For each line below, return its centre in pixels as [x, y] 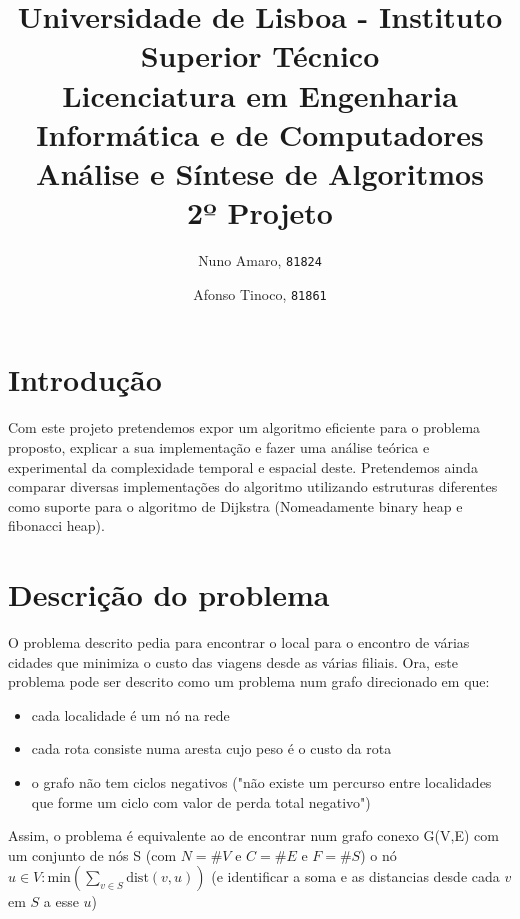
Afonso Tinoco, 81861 [260, 293]
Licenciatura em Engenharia [260, 94]
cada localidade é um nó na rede [130, 714]
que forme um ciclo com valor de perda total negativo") [201, 801]
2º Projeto [260, 212]
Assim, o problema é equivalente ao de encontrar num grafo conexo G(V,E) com [253, 835]
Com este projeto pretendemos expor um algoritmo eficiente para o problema [244, 427]
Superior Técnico [260, 55]
